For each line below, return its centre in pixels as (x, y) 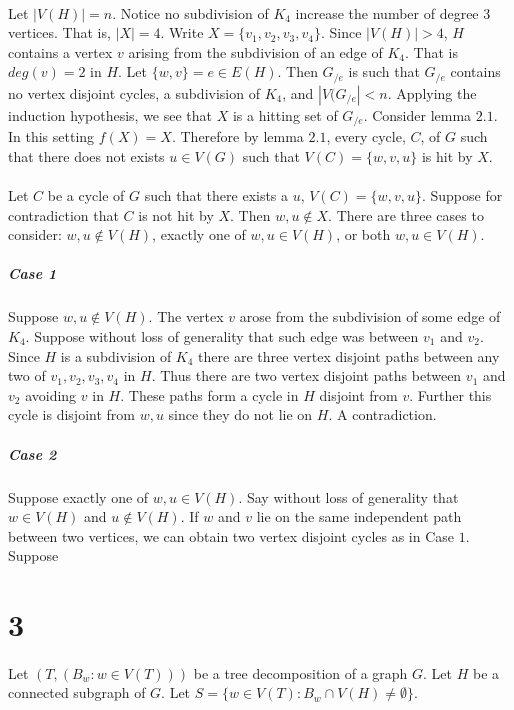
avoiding (51, 394)
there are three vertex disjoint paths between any (349, 355)
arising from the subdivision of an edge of (255, 51)
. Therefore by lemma (237, 136)
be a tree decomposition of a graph (300, 672)
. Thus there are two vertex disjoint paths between (306, 375)
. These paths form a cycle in (209, 394)
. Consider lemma (417, 114)
